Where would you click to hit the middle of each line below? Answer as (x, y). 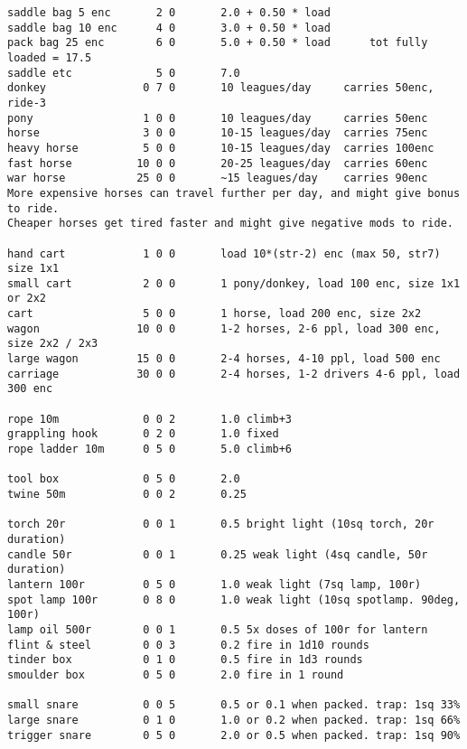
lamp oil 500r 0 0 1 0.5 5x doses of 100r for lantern (218, 629)
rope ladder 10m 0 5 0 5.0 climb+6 (149, 449)
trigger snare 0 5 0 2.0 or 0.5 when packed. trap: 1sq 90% (234, 735)
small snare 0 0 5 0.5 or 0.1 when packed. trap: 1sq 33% (234, 705)
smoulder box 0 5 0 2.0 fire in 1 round (176, 674)
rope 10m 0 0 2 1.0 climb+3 (149, 419)
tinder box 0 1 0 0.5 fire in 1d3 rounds (185, 660)
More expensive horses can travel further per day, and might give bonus (234, 193)
